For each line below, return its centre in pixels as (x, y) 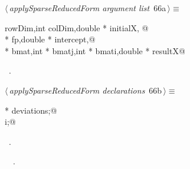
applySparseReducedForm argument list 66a (88, 8)
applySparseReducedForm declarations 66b (86, 90)
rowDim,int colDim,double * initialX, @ (77, 27)
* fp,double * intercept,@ (50, 39)
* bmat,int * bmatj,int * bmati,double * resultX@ (95, 50)
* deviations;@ (31, 110)
